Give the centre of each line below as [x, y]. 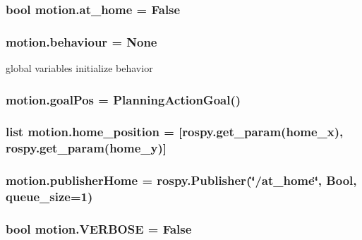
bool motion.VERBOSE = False [99, 228]
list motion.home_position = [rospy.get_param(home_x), [175, 132]
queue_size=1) [49, 197]
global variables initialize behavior [79, 68]
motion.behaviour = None [82, 41]
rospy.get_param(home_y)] [86, 148]
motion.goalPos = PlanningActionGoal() [123, 99]
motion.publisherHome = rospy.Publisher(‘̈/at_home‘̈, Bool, [181, 180]
